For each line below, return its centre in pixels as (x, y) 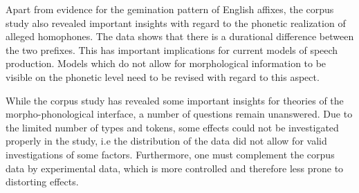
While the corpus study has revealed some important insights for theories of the (175, 100)
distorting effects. (42, 182)
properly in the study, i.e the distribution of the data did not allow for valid (166, 141)
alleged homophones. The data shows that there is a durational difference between (180, 36)
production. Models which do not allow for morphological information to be (166, 63)
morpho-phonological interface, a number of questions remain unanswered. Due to (179, 114)
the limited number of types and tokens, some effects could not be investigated (172, 127)
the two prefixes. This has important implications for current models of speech (172, 49)
